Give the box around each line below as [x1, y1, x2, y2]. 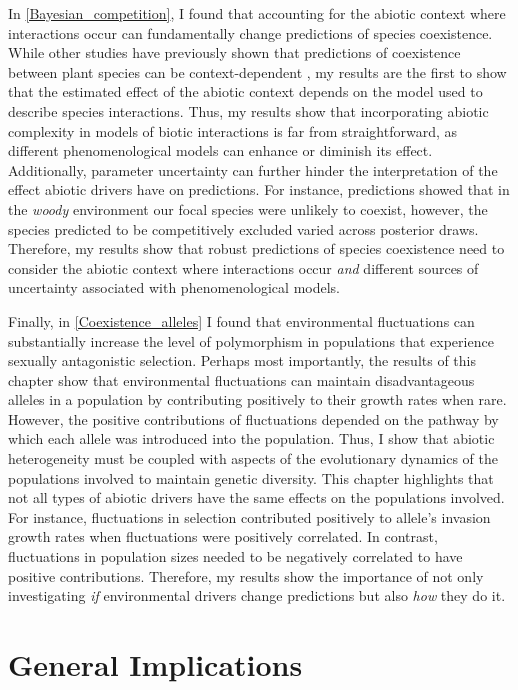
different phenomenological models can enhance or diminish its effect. [8, 140, 433, 161]
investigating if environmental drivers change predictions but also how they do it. [8, 585, 506, 606]
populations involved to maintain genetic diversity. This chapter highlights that [8, 467, 494, 488]
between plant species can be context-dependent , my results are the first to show [8, 61, 507, 82]
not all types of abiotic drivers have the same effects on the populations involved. [8, 487, 505, 508]
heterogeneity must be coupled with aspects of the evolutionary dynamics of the [8, 448, 498, 469]
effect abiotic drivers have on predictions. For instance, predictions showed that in [8, 179, 510, 200]
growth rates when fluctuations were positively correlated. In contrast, [8, 526, 438, 547]
